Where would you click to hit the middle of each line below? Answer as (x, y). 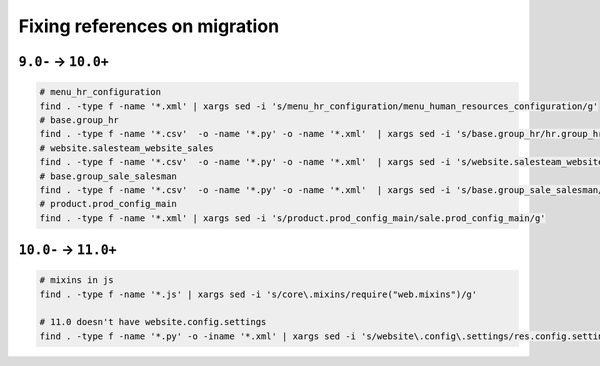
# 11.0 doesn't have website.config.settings (153, 322)
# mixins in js (76, 280)
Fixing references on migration (149, 26)
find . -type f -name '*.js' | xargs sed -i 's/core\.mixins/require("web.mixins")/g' (258, 294)
